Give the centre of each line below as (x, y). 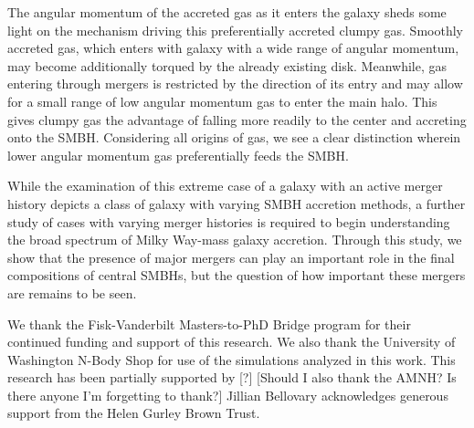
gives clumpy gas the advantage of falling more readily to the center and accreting (237, 119)
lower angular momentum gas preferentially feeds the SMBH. (178, 155)
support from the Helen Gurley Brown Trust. (134, 413)
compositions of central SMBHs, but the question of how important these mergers (237, 275)
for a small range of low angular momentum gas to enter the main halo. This (222, 101)
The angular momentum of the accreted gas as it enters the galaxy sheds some (227, 12)
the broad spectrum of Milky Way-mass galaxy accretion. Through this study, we (235, 240)
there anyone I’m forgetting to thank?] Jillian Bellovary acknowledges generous (228, 395)
